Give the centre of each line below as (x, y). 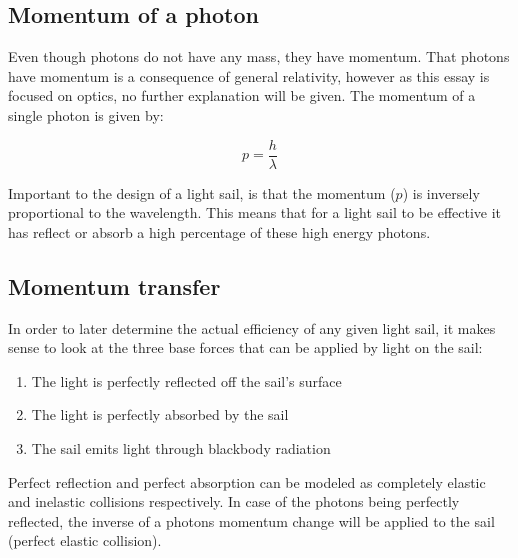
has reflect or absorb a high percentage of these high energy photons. (219, 231)
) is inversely (441, 192)
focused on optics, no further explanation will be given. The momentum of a (242, 95)
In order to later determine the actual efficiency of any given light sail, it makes (252, 327)
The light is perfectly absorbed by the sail (160, 414)
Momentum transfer (114, 285)
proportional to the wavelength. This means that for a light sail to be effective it (255, 212)
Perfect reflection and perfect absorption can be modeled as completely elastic (247, 481)
